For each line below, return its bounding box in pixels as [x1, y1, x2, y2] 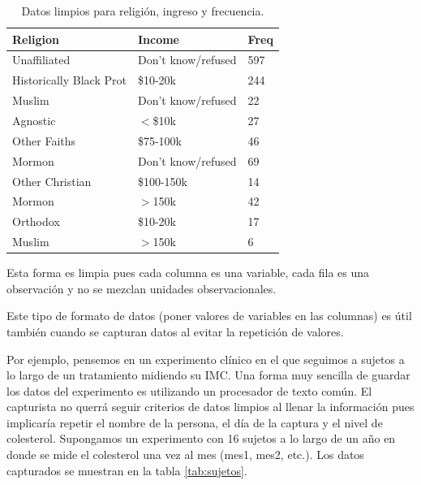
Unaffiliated [12, 51, 71, 68]
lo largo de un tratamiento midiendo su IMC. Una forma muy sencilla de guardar [6, 366, 410, 383]
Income [137, 30, 179, 47]
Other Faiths [12, 132, 76, 149]
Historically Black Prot [12, 71, 127, 89]
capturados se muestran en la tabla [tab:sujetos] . [6, 461, 247, 479]
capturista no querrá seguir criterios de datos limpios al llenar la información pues [6, 398, 415, 415]
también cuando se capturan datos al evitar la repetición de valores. [6, 323, 344, 340]
